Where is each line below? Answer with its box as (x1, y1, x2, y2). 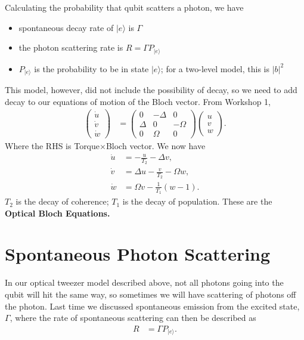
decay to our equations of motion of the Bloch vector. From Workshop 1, (5, 95, 271, 107)
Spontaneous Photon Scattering (5, 242, 271, 266)
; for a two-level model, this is (160, 62, 270, 75)
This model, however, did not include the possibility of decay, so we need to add (5, 84, 297, 96)
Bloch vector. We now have (106, 140, 206, 152)
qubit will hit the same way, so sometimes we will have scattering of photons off (5, 288, 296, 300)
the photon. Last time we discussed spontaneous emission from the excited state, (5, 299, 300, 312)
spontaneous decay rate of (18, 21, 114, 33)
